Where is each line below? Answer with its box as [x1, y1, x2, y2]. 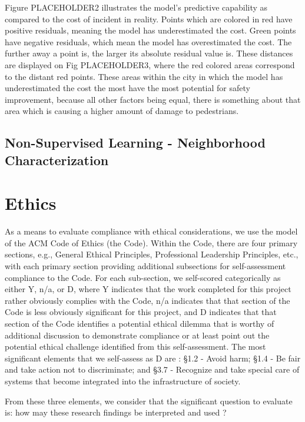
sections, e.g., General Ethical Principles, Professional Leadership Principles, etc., [5, 248, 299, 260]
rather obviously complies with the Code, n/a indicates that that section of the [5, 294, 290, 306]
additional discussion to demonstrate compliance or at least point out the [5, 329, 270, 341]
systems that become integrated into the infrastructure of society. [5, 374, 241, 387]
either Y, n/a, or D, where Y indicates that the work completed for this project [5, 283, 291, 295]
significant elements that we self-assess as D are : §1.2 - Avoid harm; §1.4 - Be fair [5, 351, 301, 364]
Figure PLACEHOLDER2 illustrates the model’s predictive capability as [5, 1, 268, 13]
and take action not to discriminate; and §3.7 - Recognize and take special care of [5, 363, 300, 376]
